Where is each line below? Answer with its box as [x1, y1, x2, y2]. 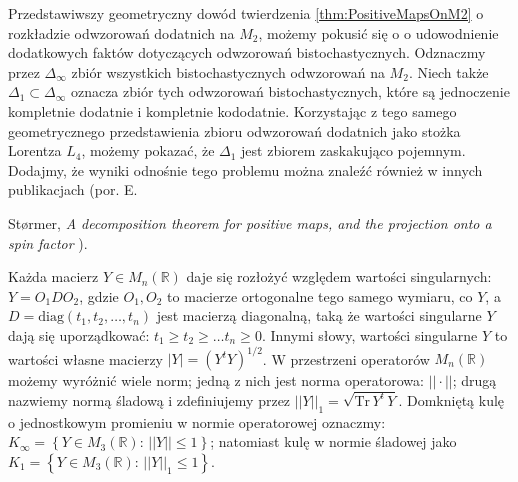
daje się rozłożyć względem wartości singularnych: [186, 266, 492, 287]
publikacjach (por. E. [8, 179, 138, 200]
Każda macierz [8, 266, 99, 287]
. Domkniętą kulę [398, 389, 505, 410]
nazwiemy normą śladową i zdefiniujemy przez [8, 389, 291, 410]
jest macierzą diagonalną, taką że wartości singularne [156, 305, 482, 326]
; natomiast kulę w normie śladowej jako [210, 431, 457, 452]
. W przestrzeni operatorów [262, 348, 430, 368]
